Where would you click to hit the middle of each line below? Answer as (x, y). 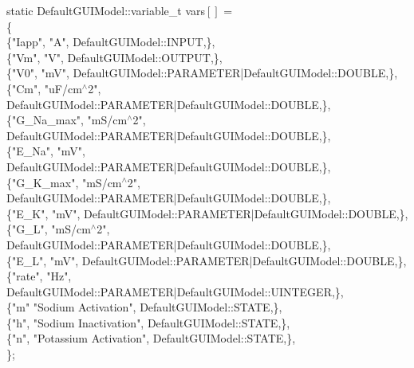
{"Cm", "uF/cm (44, 88)
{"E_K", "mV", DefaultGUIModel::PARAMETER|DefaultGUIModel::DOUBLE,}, (207, 213)
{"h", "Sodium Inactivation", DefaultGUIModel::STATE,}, (148, 322)
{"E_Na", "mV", (46, 151)
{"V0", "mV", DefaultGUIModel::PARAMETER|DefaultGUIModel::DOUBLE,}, (202, 73)
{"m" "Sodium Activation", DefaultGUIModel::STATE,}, (144, 307)
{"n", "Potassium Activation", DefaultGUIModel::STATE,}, (151, 338)
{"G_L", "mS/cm (49, 229)
